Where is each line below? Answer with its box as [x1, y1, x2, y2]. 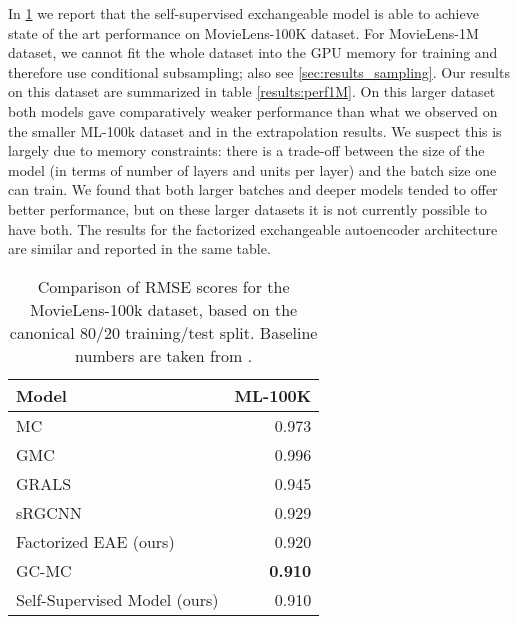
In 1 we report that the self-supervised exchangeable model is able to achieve [8, 3, 479, 23]
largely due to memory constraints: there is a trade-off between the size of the [8, 140, 485, 161]
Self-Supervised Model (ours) [16, 587, 219, 611]
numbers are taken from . [75, 343, 253, 367]
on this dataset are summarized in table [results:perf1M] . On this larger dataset [8, 81, 496, 102]
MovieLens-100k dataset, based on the [30, 297, 298, 321]
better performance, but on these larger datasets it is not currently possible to [8, 198, 488, 219]
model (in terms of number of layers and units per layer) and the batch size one [8, 159, 497, 180]
